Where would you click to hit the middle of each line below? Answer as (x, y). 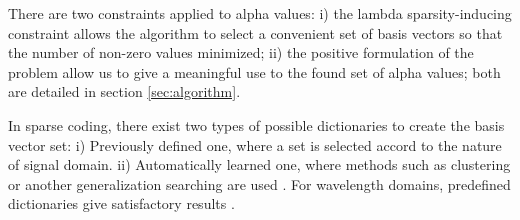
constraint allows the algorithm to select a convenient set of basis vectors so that (255, 32)
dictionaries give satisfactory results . (121, 203)
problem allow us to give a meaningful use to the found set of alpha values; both (254, 71)
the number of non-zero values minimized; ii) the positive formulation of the (241, 52)
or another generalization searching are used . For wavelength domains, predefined (259, 183)
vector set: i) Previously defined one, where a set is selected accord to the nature (255, 144)
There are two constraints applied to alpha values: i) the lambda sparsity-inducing (260, 13)
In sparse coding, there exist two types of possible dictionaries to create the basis (256, 124)
